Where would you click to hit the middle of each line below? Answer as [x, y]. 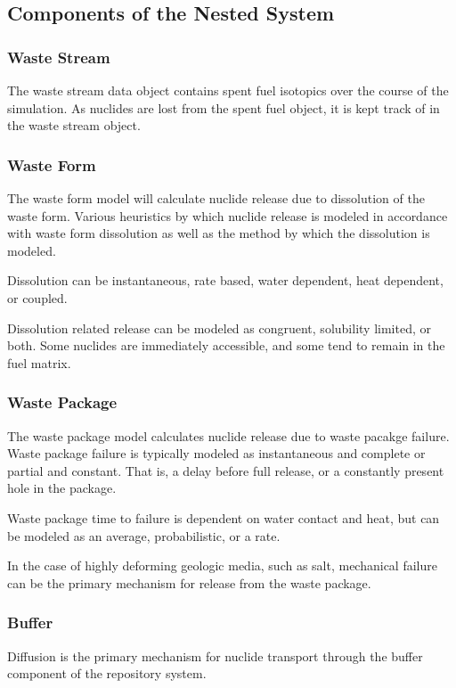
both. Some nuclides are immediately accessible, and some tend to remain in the [226, 345]
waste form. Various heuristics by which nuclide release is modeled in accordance [228, 215]
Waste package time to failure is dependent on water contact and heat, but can [224, 517]
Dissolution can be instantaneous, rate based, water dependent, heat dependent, [225, 280]
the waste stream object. [74, 125]
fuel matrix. [39, 362]
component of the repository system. [107, 673]
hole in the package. [62, 488]
